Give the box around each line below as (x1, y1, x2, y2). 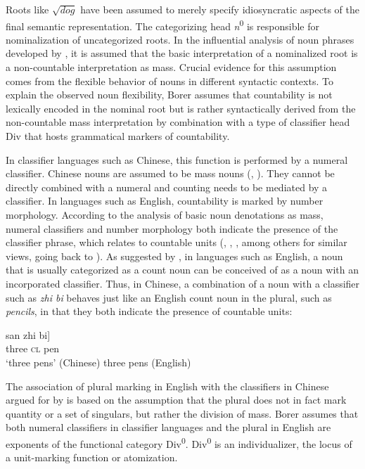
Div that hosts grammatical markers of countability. (6, 129, 230, 143)
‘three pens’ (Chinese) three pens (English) (6, 354, 191, 369)
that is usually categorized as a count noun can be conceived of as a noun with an (6, 262, 359, 277)
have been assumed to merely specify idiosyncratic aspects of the (80, 2, 359, 16)
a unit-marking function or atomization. (6, 450, 178, 465)
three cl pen (6, 341, 60, 356)
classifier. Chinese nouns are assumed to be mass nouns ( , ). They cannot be (6, 166, 335, 181)
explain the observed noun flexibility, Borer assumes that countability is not (6, 87, 333, 102)
